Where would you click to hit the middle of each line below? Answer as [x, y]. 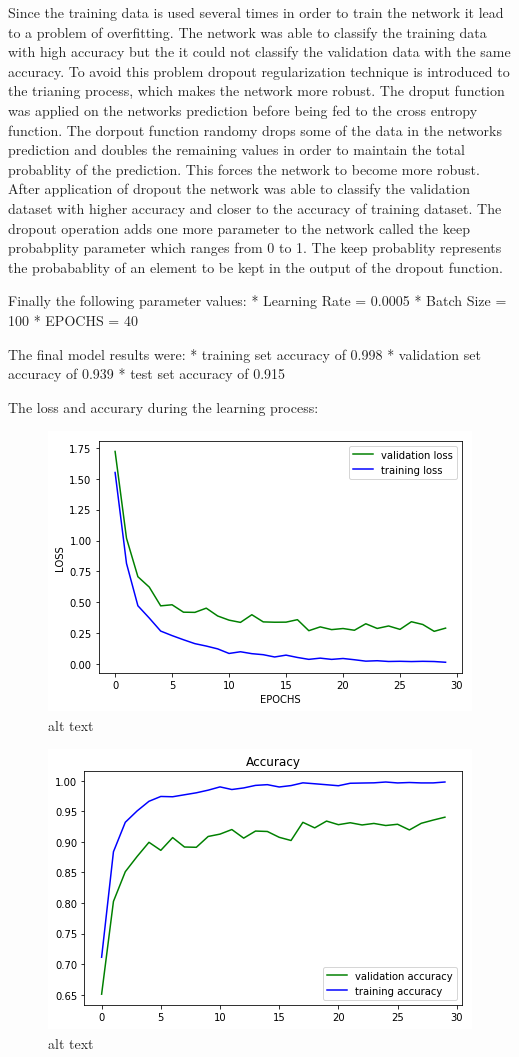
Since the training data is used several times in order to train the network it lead [256, 12]
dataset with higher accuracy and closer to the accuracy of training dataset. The [255, 207]
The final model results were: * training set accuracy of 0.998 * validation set [244, 353]
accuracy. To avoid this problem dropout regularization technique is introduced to [259, 70]
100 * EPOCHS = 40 [73, 319]
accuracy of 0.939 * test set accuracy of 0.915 [147, 373]
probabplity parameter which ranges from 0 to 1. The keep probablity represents [255, 247]
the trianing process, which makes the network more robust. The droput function [256, 90]
